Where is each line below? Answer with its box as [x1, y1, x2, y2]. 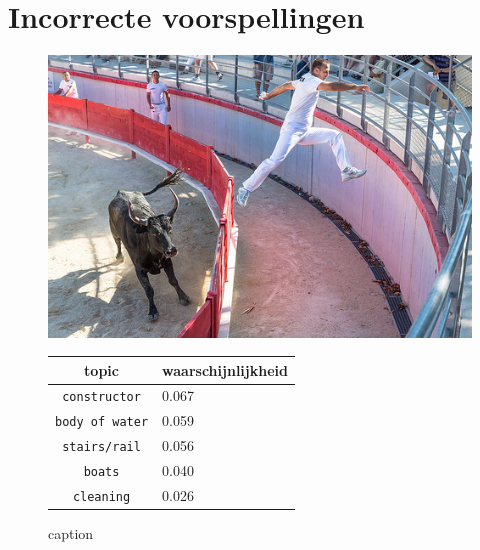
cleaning [72, 490, 131, 505]
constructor [62, 390, 141, 405]
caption [48, 523, 94, 544]
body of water [55, 415, 149, 430]
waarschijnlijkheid [162, 359, 288, 380]
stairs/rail [62, 440, 141, 455]
